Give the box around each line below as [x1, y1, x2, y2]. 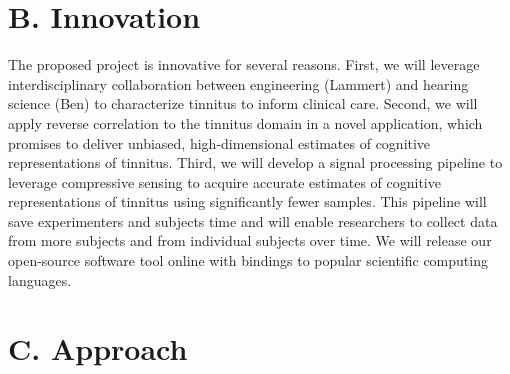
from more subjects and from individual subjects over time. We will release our [8, 230, 492, 251]
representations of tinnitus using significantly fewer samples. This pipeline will [8, 191, 487, 212]
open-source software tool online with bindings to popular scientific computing [8, 250, 488, 271]
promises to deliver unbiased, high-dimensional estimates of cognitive [8, 132, 431, 153]
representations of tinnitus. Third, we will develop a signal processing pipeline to [8, 152, 503, 173]
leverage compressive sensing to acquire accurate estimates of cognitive [8, 171, 441, 192]
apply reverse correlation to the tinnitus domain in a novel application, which [8, 112, 483, 133]
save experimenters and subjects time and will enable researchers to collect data [8, 210, 498, 231]
